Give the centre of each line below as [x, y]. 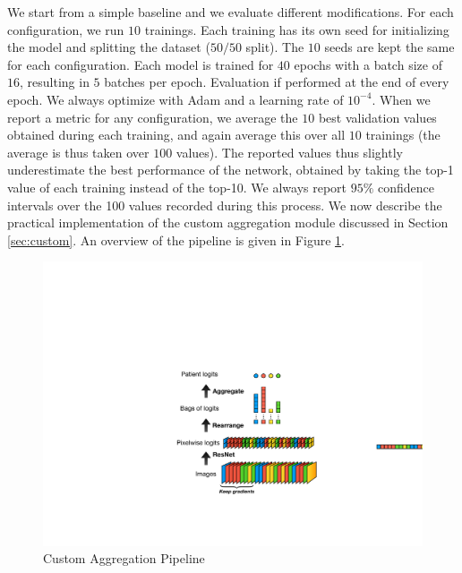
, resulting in [55, 82]
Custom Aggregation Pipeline [124, 558]
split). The [275, 47]
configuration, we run [66, 29]
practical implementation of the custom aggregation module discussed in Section [228, 222]
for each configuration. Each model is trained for [141, 64]
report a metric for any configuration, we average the [153, 117]
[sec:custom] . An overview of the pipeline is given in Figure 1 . [176, 239]
